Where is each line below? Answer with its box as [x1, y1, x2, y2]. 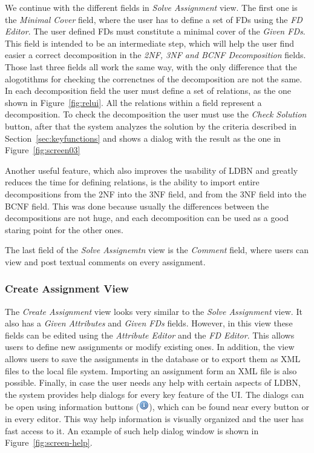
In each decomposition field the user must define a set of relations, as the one [5, 84, 291, 97]
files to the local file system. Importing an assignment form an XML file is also [5, 364, 297, 377]
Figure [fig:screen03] [5, 144, 80, 156]
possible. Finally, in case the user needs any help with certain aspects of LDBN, [5, 376, 301, 389]
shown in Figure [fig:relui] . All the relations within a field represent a [5, 96, 262, 108]
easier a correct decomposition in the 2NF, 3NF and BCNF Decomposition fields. [5, 48, 306, 61]
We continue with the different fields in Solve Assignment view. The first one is [5, 1, 298, 13]
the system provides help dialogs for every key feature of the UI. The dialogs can [5, 388, 304, 400]
